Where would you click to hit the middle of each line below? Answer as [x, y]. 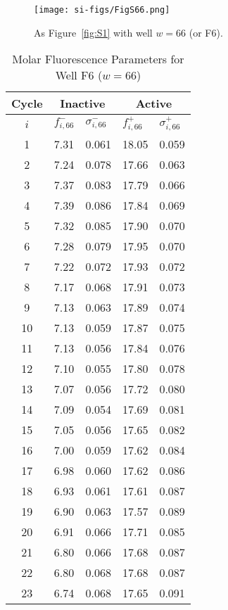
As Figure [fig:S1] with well [93, 32]
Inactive [83, 103]
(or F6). [206, 32]
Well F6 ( [79, 75]
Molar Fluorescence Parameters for [98, 59]
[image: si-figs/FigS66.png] [102, 10]
